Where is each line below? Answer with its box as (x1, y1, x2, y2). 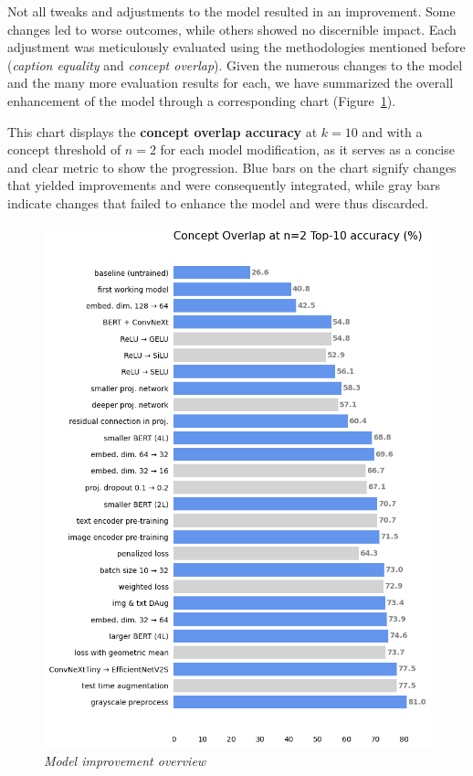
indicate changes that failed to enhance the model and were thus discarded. (7, 193, 429, 212)
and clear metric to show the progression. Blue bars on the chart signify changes (7, 157, 457, 176)
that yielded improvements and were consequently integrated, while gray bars (7, 175, 441, 195)
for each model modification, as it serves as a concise (160, 140, 455, 159)
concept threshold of (7, 140, 121, 159)
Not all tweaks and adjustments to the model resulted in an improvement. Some (7, 2, 456, 20)
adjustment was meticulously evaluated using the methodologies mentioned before (7, 37, 466, 57)
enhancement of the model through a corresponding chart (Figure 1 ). (7, 90, 396, 110)
